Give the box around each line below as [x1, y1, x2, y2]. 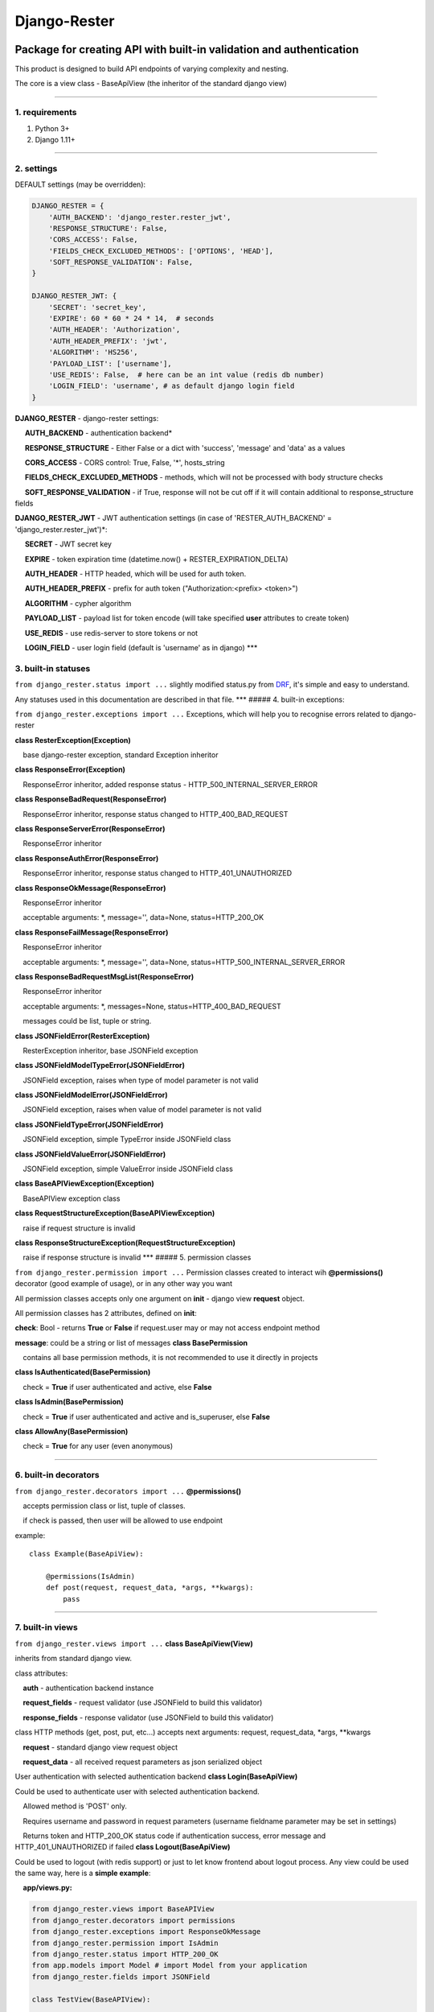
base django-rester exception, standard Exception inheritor [23, 750, 219, 760]
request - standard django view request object [23, 1742, 178, 1752]
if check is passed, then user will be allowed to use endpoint [23, 1515, 223, 1525]
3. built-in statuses [14, 662, 91, 674]
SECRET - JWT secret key [24, 539, 113, 549]
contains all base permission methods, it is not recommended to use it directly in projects [23, 1353, 318, 1363]
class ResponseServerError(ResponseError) [14, 824, 166, 834]
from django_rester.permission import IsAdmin [31, 1938, 219, 1948]
